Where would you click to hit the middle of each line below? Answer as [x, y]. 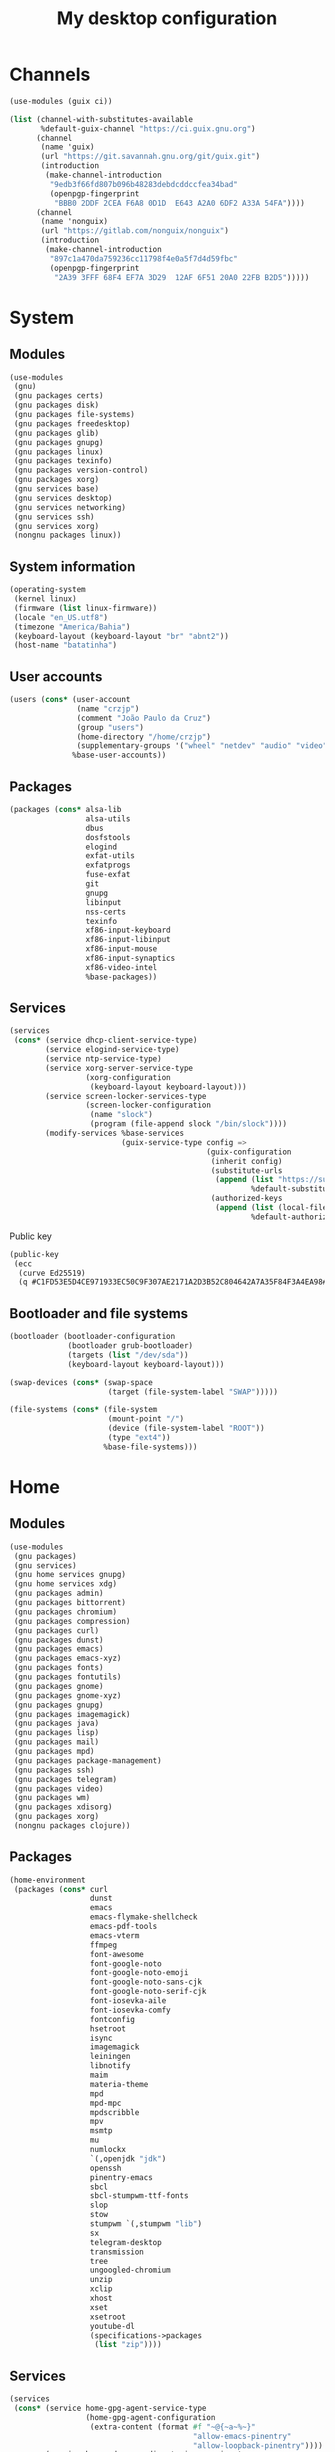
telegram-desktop [125, 2242]
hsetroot [108, 2028]
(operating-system [47, 590]
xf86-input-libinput [128, 940]
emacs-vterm [114, 1935]
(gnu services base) [56, 489]
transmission [116, 2252]
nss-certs [106, 912]
